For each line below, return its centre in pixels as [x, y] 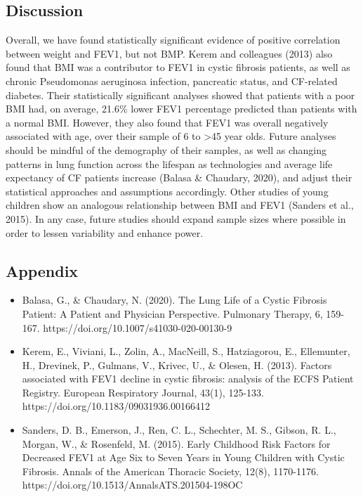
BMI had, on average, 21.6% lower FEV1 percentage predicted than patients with [181, 109]
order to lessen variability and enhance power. [105, 232]
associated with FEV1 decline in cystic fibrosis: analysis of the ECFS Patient [188, 379]
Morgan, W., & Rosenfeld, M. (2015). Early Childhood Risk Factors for [176, 443]
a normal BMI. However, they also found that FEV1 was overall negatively [167, 122]
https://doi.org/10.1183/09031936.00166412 [116, 406]
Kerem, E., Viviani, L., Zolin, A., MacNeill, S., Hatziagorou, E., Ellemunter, [186, 351]
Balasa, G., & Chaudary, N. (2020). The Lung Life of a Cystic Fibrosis [174, 300]
